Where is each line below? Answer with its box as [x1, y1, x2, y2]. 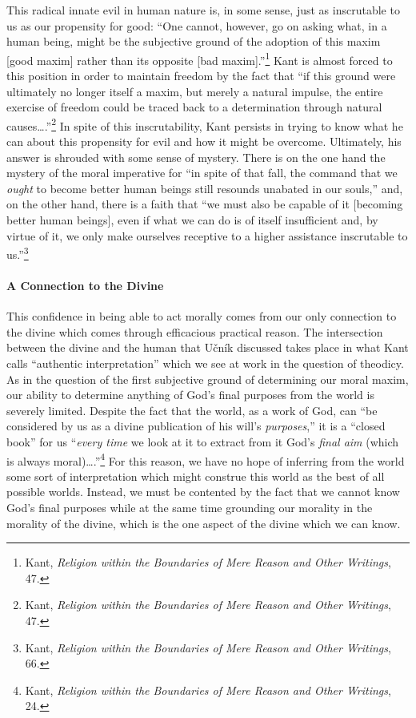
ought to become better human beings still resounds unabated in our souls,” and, [6, 179, 403, 196]
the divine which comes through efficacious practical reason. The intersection [6, 323, 383, 340]
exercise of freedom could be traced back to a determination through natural [6, 99, 382, 115]
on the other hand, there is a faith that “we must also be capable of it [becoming [6, 196, 403, 212]
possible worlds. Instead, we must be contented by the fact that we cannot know [6, 483, 400, 500]
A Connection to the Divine [6, 277, 164, 294]
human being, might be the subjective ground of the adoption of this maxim [6, 33, 381, 50]
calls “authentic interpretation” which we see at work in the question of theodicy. [6, 355, 404, 372]
